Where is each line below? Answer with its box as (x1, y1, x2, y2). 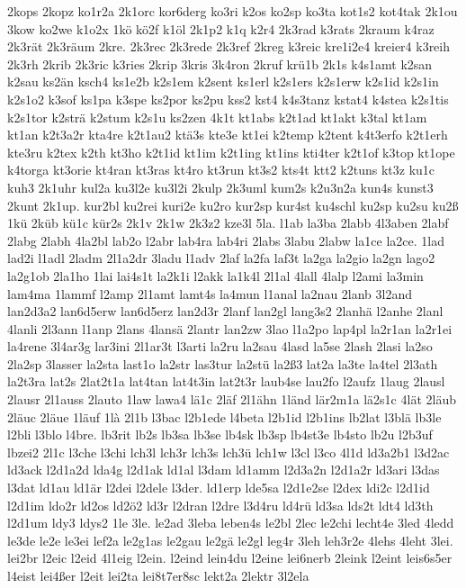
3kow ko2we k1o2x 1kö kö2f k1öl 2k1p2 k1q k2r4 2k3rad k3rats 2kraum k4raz (7, 19, 435, 38)
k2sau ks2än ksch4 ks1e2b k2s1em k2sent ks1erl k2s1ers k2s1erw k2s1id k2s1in (7, 72, 439, 91)
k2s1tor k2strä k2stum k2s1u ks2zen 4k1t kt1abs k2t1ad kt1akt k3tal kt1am (7, 107, 427, 126)
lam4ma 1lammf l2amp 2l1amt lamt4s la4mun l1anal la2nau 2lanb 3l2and (7, 284, 413, 303)
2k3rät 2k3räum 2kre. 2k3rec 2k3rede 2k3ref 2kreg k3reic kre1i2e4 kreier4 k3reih (7, 37, 451, 56)
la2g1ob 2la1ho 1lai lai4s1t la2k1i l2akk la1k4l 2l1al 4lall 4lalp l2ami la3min (7, 266, 424, 285)
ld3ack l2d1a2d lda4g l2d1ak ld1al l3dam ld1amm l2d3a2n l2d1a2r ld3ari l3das (7, 460, 440, 479)
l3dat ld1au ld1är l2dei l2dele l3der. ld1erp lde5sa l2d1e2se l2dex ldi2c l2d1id (7, 478, 430, 497)
